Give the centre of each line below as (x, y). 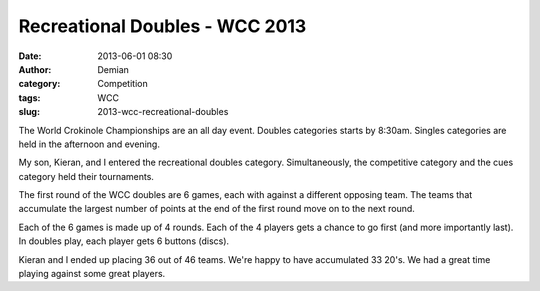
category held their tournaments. (86, 176)
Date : (30, 56)
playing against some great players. (92, 274)
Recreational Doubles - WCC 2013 (162, 26)
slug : (29, 112)
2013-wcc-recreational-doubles (163, 112)
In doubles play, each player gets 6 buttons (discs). (124, 241)
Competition (123, 84)
